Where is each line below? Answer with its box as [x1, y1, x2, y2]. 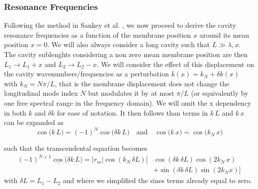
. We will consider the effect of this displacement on [96, 59, 254, 69]
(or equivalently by [191, 88, 249, 98]
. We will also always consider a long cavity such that [47, 39, 210, 50]
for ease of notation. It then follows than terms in [57, 107, 208, 118]
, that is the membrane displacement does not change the [55, 78, 230, 88]
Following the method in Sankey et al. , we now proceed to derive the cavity [4, 20, 236, 30]
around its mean [199, 29, 250, 40]
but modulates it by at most [88, 88, 174, 98]
